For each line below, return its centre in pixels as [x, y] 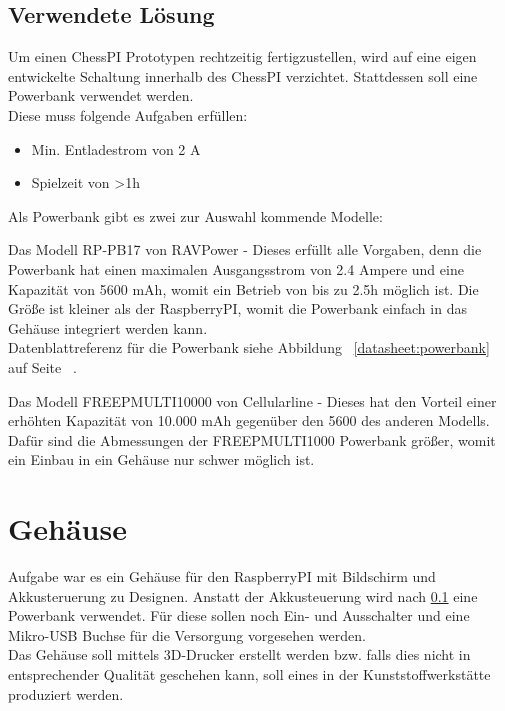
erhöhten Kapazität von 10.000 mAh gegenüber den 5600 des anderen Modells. [249, 420]
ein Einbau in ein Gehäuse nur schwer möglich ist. [161, 459]
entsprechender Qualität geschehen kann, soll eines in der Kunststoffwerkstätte [249, 673]
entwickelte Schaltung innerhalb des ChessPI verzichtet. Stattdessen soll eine [243, 75]
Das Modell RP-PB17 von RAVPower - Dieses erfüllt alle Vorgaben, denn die [245, 249]
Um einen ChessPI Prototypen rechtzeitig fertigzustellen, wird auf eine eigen [242, 56]
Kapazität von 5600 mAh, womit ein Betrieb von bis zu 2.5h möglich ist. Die [243, 288]
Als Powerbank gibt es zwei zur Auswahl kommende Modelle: [195, 215]
